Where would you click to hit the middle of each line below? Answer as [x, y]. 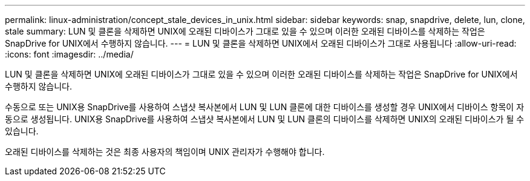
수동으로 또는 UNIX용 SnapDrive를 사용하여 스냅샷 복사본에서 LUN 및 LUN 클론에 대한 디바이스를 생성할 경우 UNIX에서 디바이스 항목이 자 [265, 107]
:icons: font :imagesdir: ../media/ [69, 54]
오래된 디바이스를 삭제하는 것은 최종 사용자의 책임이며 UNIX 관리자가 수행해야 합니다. [165, 152]
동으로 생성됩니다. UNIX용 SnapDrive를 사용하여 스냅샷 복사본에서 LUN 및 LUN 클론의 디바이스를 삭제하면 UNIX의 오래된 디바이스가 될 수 [265, 119]
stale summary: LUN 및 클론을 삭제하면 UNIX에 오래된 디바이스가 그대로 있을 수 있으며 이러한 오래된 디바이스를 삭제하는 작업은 [245, 31]
